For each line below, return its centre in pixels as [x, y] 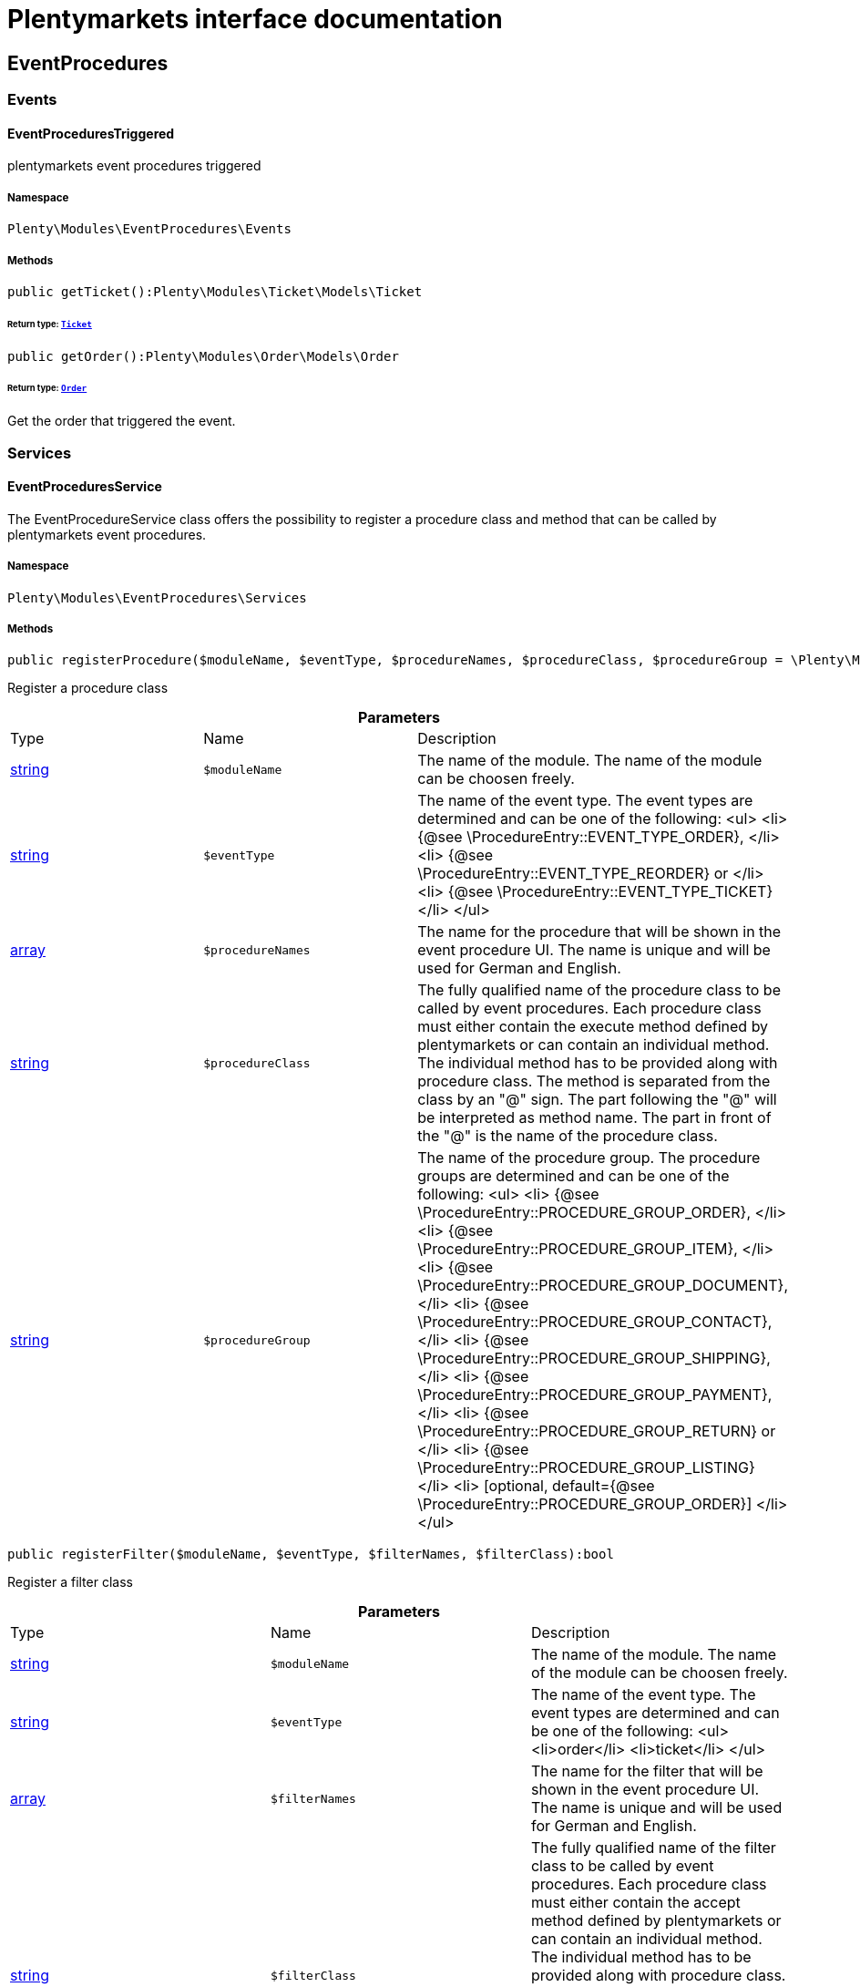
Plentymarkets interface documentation [255, 19]
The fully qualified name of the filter [653, 1848]
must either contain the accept [635, 1903]
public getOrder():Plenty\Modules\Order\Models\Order [203, 356]
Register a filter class [70, 1582]
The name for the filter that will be [647, 1771]
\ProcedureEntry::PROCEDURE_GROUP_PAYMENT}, [595, 1395]
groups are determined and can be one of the [573, 1176]
